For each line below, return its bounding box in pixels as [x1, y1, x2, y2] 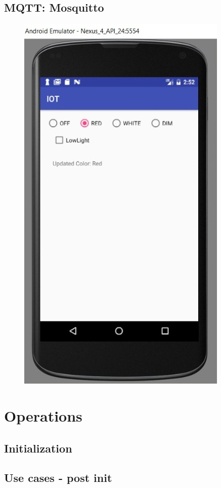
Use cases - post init [4, 470, 112, 485]
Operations [4, 405, 82, 426]
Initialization [4, 440, 72, 456]
